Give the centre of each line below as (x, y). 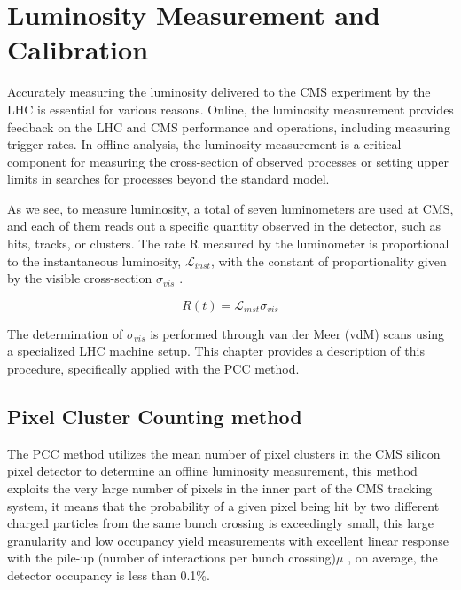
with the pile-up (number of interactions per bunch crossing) (172, 558)
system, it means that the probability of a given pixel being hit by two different (223, 505)
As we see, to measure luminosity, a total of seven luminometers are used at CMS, (230, 208)
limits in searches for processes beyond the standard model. (168, 179)
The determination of (65, 333)
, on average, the (393, 558)
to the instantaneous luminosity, (94, 260)
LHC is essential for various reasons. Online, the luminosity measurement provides (230, 109)
